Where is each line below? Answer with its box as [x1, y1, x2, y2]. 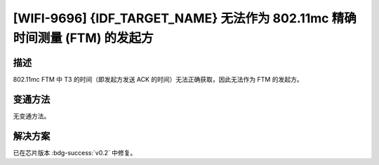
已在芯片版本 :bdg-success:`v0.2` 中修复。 [13, 148, 137, 157]
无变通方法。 [13, 112, 51, 120]
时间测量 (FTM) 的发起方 [13, 30, 154, 45]
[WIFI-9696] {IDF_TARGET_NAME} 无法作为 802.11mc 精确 [13, 10, 357, 26]
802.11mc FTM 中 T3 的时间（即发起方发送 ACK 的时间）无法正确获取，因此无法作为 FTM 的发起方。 [13, 75, 303, 83]
